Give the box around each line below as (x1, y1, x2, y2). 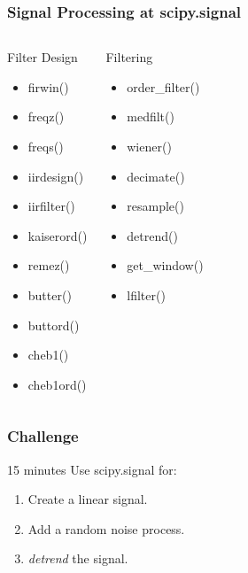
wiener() (127, 137, 172, 155)
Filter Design (7, 48, 78, 66)
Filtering (105, 48, 153, 66)
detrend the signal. (27, 549, 128, 568)
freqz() (27, 107, 65, 126)
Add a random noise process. (27, 519, 185, 538)
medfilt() (127, 107, 174, 126)
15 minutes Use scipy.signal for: (7, 460, 177, 478)
